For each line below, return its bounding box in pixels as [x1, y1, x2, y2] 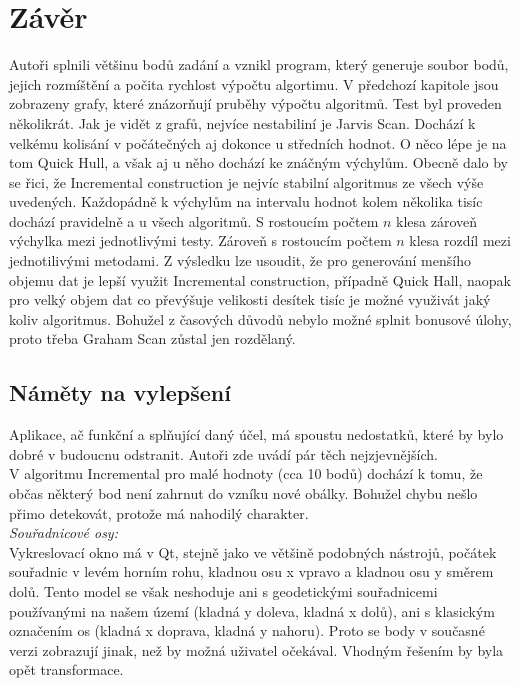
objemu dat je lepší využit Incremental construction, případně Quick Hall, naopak [9, 269, 511, 290]
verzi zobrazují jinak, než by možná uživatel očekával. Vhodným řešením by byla [9, 639, 504, 660]
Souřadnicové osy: [9, 522, 118, 543]
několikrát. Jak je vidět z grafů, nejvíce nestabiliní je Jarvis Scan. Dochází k [9, 112, 476, 133]
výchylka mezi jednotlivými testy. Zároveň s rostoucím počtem [9, 230, 392, 251]
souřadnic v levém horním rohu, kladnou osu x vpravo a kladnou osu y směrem [9, 561, 494, 582]
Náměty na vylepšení [9, 377, 231, 408]
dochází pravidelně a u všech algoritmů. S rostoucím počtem [9, 210, 379, 231]
